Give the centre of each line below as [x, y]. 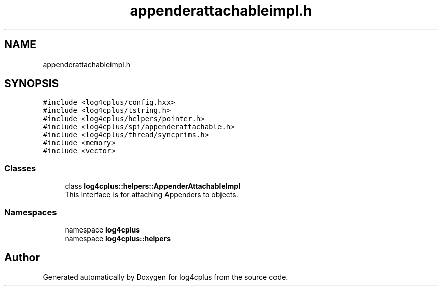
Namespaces [31, 212]
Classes [20, 168]
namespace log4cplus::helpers [118, 238]
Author [22, 258]
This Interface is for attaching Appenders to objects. [151, 195]
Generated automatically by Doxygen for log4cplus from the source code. [165, 277]
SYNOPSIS [32, 84]
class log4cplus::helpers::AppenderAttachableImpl [152, 186]
